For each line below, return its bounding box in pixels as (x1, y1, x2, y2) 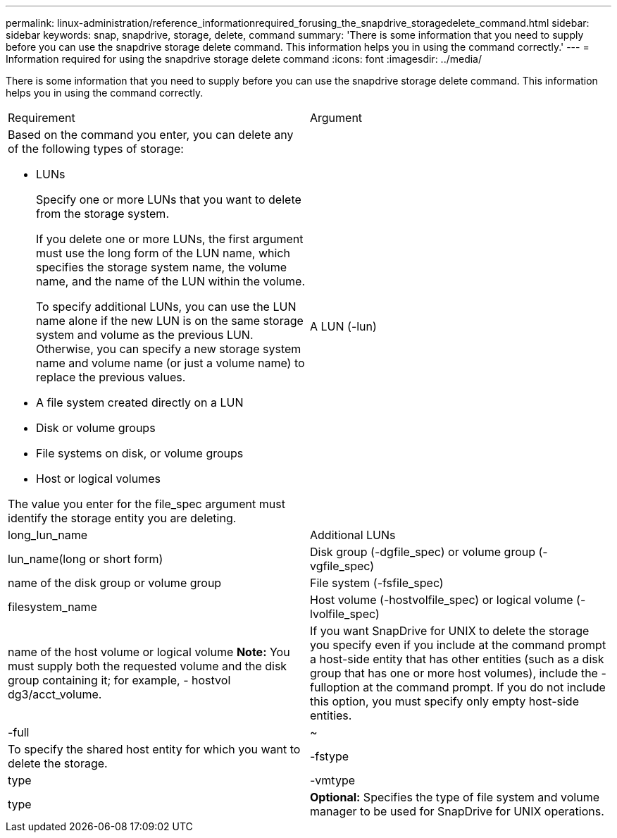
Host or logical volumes (36, 472, 161, 486)
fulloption (310, 680, 360, 694)
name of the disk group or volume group (8, 576, 222, 590)
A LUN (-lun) (310, 319, 377, 333)
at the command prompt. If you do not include (363, 680, 606, 694)
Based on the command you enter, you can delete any (8, 128, 294, 142)
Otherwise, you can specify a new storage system (36, 342, 301, 356)
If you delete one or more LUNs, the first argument (36, 232, 304, 246)
